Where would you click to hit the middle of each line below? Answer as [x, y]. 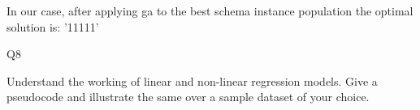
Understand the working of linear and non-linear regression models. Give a [192, 80]
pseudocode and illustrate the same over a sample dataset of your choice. [188, 97]
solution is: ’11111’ [53, 26]
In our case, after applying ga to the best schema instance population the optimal [210, 11]
